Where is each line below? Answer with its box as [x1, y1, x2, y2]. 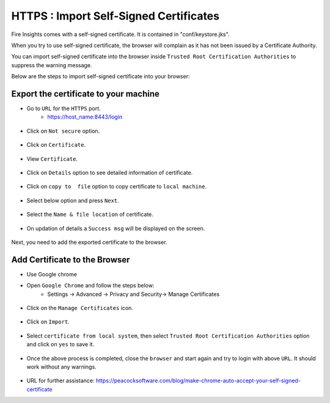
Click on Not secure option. [26, 127, 100, 135]
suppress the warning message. [11, 61, 92, 68]
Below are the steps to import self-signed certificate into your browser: [11, 73, 190, 80]
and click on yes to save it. [26, 341, 95, 348]
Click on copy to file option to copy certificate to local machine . [26, 183, 207, 190]
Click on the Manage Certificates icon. [26, 305, 134, 311]
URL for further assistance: [26, 377, 95, 385]
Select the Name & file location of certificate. [26, 211, 154, 218]
